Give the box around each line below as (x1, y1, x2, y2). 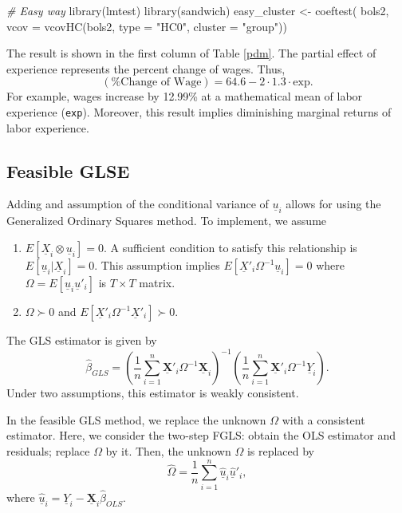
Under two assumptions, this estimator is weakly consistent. (6, 385, 299, 401)
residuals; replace (6, 442, 90, 459)
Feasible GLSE (6, 158, 130, 183)
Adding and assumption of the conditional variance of (6, 195, 269, 212)
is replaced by (246, 442, 314, 459)
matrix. (139, 274, 175, 291)
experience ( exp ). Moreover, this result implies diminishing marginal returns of (6, 103, 392, 120)
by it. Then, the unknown (105, 442, 231, 459)
